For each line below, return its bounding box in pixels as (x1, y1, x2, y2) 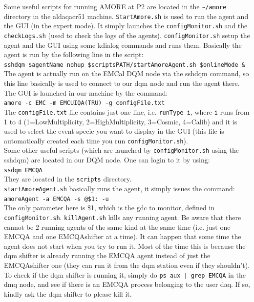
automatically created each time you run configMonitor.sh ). (4, 135, 188, 145)
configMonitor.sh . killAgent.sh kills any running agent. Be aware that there (4, 212, 241, 222)
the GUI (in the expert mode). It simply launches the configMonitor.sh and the (4, 20, 248, 31)
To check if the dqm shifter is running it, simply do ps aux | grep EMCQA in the (4, 269, 246, 280)
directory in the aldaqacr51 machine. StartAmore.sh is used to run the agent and (4, 11, 249, 21)
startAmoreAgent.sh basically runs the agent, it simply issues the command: (4, 183, 235, 193)
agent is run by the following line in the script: (4, 49, 144, 60)
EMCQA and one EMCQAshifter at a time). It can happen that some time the (4, 231, 241, 242)
